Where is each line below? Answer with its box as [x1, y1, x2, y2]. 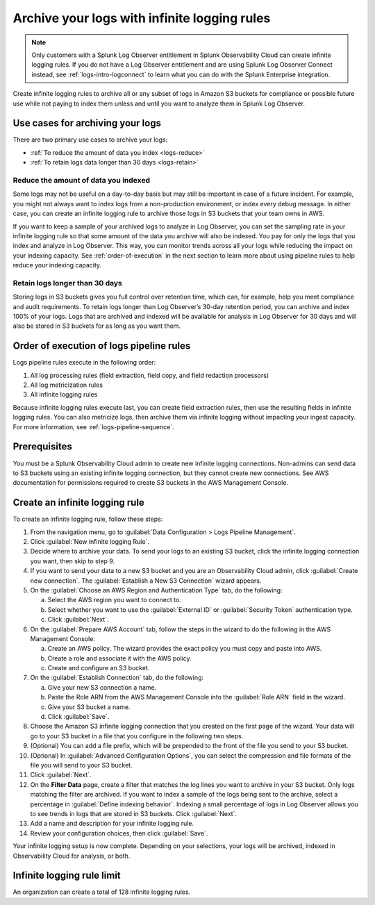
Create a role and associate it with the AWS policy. [47, 654, 192, 663]
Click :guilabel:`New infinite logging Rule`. [30, 538, 149, 545]
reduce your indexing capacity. [12, 261, 102, 269]
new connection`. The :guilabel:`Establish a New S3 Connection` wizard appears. [30, 576, 262, 585]
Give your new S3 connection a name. [47, 683, 157, 691]
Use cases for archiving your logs [12, 117, 161, 129]
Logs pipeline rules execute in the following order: [12, 358, 156, 367]
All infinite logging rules [30, 390, 98, 399]
